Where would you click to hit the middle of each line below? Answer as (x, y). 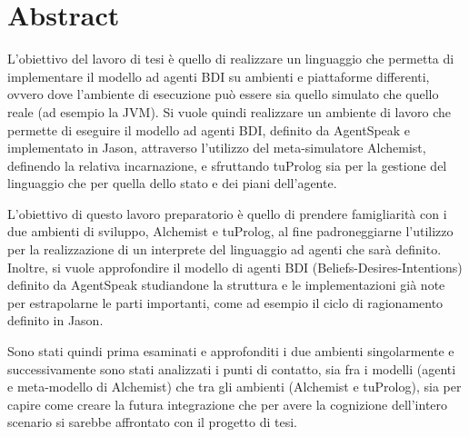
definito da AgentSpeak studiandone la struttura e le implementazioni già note (226, 285)
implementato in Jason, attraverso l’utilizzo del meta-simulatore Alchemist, (217, 148)
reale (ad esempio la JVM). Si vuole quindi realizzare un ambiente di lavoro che (230, 111)
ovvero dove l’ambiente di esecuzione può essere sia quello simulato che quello (223, 94)
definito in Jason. (55, 320)
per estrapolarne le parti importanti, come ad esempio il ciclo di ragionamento (225, 302)
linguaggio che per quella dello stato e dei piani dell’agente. (172, 183)
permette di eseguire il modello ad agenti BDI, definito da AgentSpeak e (209, 129)
